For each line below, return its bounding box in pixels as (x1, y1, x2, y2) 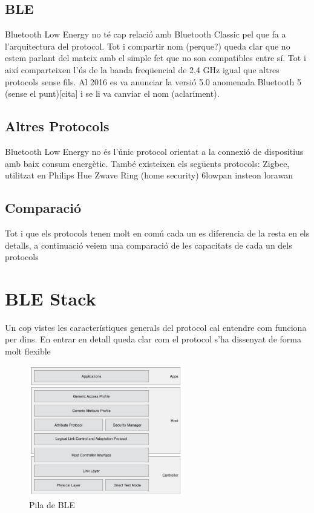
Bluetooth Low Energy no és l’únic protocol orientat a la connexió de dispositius (5, 145, 304, 157)
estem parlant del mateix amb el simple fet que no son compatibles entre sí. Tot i (5, 51, 306, 64)
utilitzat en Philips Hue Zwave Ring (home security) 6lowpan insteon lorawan (5, 169, 293, 181)
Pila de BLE (29, 498, 75, 511)
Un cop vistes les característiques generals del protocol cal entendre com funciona (5, 321, 307, 333)
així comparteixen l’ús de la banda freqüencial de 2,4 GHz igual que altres (5, 63, 280, 76)
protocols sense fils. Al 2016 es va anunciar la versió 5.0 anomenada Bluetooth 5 (5, 75, 301, 88)
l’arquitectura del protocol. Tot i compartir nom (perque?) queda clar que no (5, 39, 290, 52)
